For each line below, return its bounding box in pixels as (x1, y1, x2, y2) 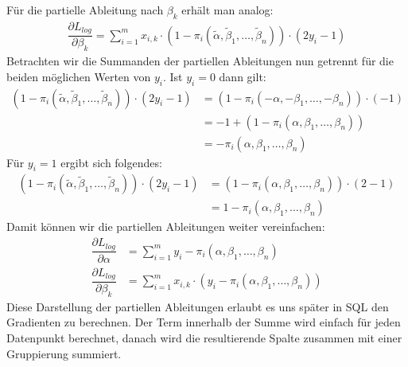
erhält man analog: (181, 2, 274, 18)
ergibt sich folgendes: (60, 154, 162, 170)
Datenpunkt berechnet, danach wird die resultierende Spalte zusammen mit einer (6, 330, 402, 346)
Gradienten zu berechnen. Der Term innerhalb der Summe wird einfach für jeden (6, 314, 401, 330)
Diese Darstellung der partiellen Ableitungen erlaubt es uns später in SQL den (6, 298, 389, 314)
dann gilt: (219, 68, 266, 84)
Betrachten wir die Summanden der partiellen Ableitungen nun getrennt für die (6, 53, 394, 69)
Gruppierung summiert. (6, 345, 122, 361)
